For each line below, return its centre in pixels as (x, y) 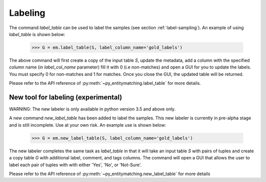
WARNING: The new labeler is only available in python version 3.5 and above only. (92, 109)
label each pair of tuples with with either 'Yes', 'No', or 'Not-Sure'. (75, 165)
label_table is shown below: (37, 34)
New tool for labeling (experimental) (66, 97)
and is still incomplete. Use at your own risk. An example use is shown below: (88, 125)
